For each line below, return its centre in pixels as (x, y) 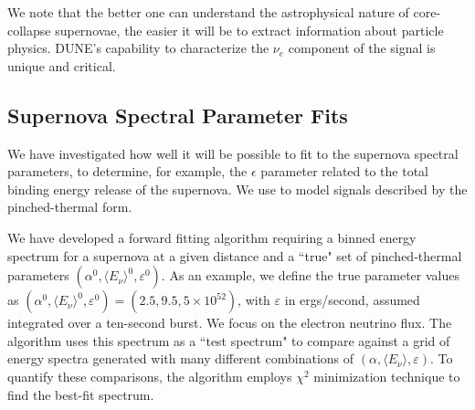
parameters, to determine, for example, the (127, 171)
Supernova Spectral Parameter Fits (178, 115)
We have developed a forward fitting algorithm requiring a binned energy (212, 237)
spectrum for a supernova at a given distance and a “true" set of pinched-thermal (235, 255)
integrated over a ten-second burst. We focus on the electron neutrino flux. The (230, 323)
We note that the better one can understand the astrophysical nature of (208, 12)
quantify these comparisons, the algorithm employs (150, 376)
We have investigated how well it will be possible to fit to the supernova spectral (233, 153)
